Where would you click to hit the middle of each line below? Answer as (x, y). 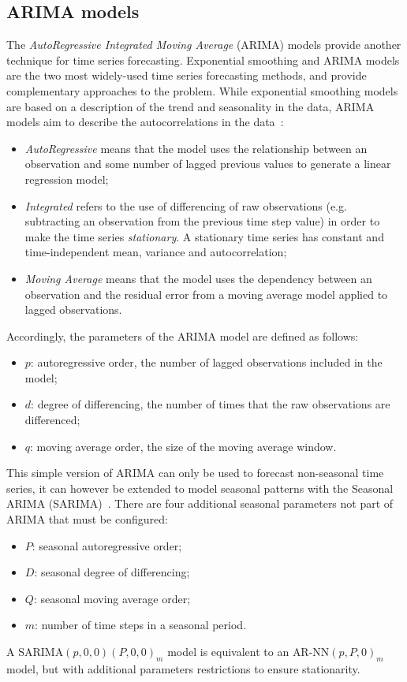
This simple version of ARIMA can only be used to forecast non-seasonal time (195, 473)
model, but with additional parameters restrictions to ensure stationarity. (183, 668)
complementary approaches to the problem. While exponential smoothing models (202, 90)
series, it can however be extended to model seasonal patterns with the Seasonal (200, 488)
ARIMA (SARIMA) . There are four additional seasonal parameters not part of (200, 503)
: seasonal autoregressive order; (107, 545)
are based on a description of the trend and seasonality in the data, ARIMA (190, 106)
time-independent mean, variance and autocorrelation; (156, 252)
